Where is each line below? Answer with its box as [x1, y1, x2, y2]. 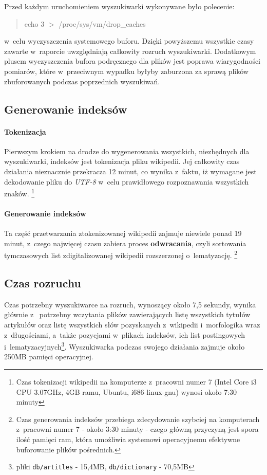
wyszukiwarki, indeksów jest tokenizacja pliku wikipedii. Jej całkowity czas [4, 156, 240, 167]
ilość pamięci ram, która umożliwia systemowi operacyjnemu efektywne [16, 433, 240, 444]
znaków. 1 [4, 187, 35, 198]
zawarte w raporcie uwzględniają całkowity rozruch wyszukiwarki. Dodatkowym [4, 45, 256, 56]
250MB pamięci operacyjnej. [4, 351, 93, 362]
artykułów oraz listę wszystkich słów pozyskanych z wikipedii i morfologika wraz [4, 319, 260, 330]
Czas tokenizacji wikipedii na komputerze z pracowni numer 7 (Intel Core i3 [16, 376, 257, 387]
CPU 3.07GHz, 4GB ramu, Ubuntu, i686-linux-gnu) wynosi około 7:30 [16, 386, 237, 397]
